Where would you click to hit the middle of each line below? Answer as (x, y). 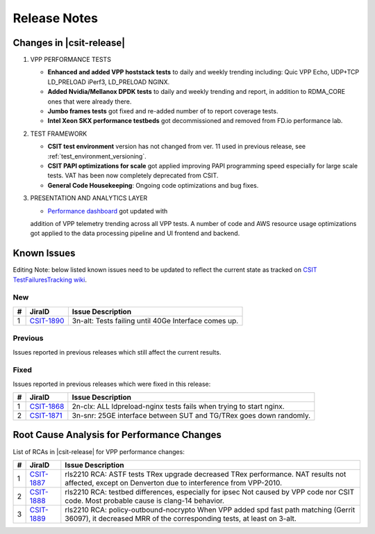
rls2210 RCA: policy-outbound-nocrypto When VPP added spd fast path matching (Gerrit (210, 510)
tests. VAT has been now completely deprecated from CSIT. (133, 176)
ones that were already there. (90, 102)
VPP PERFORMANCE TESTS (70, 60)
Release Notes (56, 18)
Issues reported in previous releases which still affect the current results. (117, 352)
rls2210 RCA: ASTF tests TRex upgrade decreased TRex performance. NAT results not (206, 474)
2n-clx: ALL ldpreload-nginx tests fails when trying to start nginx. (178, 407)
